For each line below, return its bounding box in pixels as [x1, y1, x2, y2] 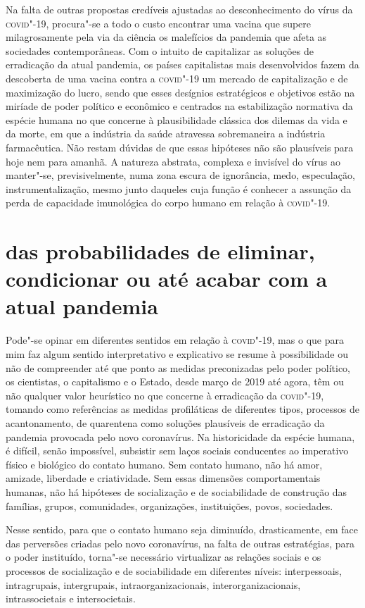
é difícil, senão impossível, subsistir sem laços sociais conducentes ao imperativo [6, 443, 349, 458]
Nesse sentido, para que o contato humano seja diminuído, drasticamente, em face [6, 522, 358, 537]
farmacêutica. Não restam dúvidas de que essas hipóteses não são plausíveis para [6, 139, 354, 154]
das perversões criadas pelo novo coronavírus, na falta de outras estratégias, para [6, 535, 354, 550]
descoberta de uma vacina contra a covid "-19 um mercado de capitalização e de [6, 70, 348, 85]
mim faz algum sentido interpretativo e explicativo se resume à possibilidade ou [6, 347, 348, 361]
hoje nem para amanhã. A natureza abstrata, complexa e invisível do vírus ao [6, 154, 340, 168]
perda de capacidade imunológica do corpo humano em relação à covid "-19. [6, 195, 331, 210]
